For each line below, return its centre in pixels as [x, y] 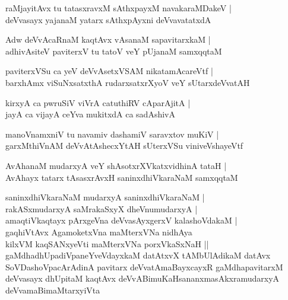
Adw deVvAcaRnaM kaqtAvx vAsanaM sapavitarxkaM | [108, 39]
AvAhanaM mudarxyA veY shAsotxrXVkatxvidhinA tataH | [116, 165]
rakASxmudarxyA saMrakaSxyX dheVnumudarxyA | [102, 208]
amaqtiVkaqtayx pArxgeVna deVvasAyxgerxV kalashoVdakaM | [121, 220]
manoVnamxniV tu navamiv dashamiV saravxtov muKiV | [112, 134]
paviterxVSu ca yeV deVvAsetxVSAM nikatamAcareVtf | [109, 71]
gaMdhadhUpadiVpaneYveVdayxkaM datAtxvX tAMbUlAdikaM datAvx [138, 255]
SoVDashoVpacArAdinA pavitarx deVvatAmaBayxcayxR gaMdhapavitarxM [144, 267]
